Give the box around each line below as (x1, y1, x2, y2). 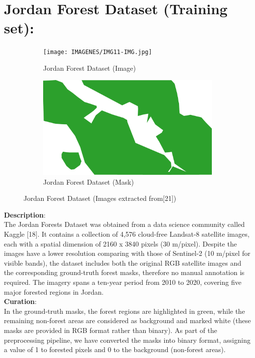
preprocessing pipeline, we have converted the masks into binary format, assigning (4, 334, 251, 345)
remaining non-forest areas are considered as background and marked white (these (4, 315, 251, 326)
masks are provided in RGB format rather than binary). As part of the (4, 325, 217, 335)
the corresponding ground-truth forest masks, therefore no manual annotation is (4, 267, 245, 277)
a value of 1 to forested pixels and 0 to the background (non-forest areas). (4, 344, 226, 355)
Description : (4, 209, 46, 220)
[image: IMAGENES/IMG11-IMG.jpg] (43, 49, 152, 56)
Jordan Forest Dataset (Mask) (43, 176, 134, 187)
